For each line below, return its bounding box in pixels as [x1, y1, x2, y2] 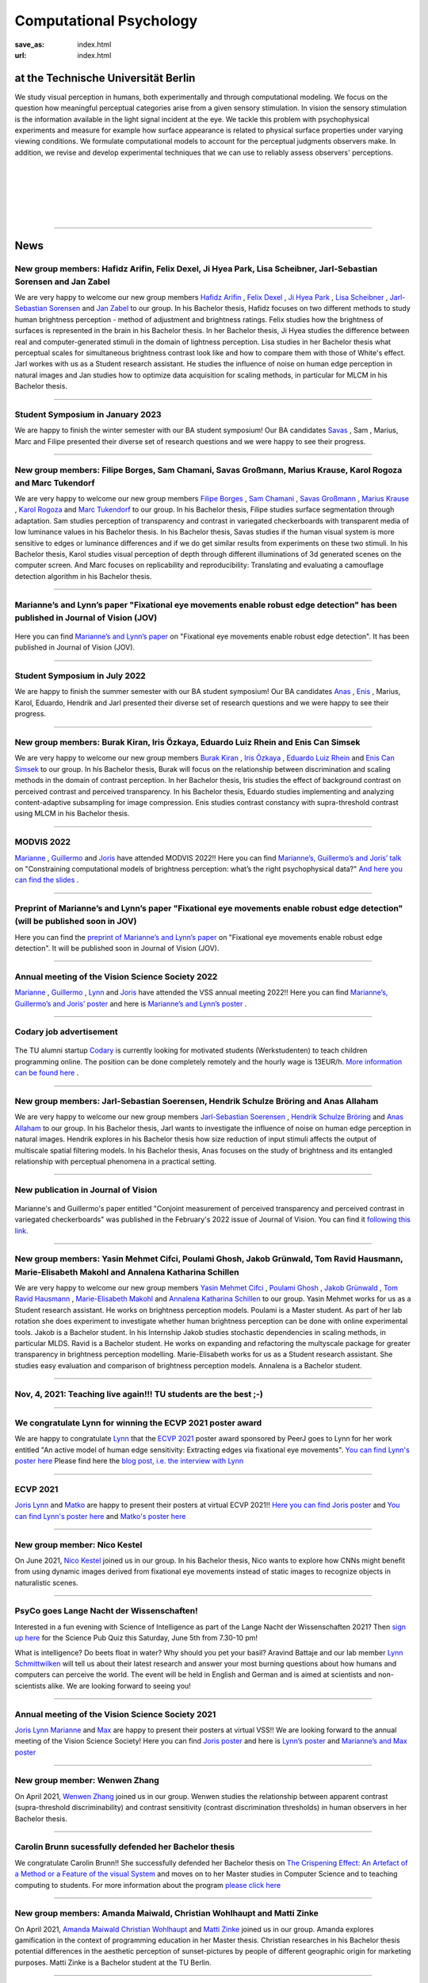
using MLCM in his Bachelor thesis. [14, 809, 130, 819]
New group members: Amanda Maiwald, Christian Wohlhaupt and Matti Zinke [14, 1908, 319, 1919]
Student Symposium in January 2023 [14, 408, 162, 420]
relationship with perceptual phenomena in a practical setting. [14, 1156, 217, 1166]
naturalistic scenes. [14, 1578, 78, 1587]
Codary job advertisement [14, 1026, 118, 1038]
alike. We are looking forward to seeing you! [48, 1681, 192, 1690]
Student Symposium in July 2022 [14, 670, 146, 681]
